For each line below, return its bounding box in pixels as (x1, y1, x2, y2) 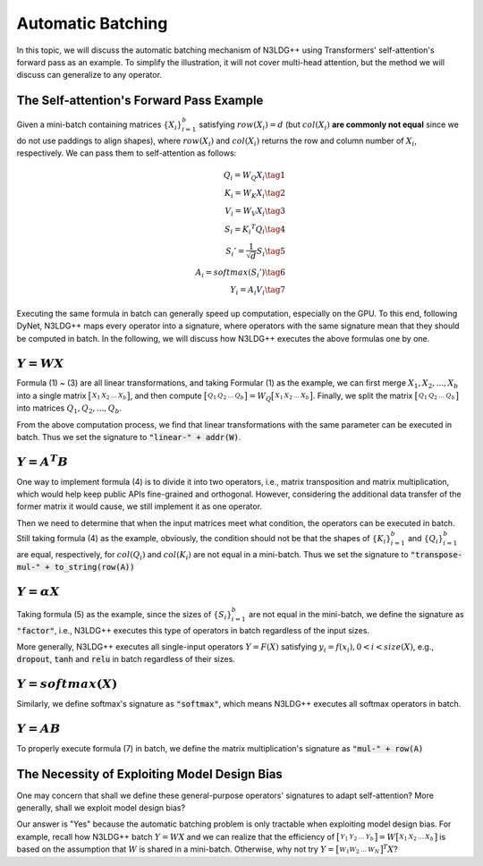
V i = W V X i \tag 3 (225, 206, 286, 218)
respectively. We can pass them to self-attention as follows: (16, 148, 237, 158)
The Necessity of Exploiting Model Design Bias (16, 766, 284, 782)
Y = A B (16, 720, 62, 735)
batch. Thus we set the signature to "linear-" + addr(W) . (16, 432, 241, 442)
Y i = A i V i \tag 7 (229, 284, 286, 297)
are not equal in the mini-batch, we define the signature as (248, 608, 464, 619)
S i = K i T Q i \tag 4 (224, 222, 286, 236)
